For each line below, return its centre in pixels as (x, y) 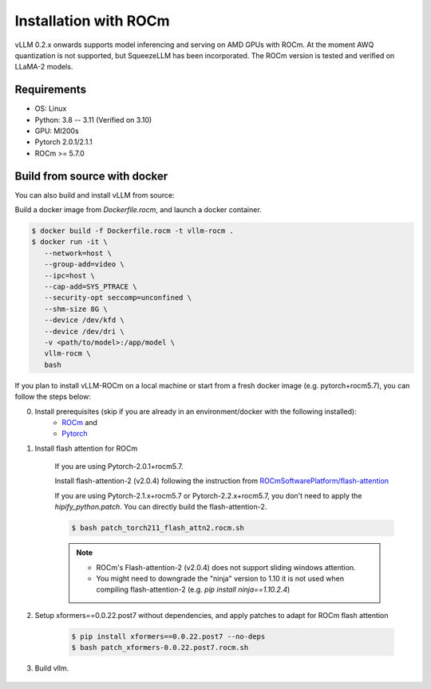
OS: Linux (51, 108)
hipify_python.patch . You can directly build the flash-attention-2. (161, 507)
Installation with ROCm (93, 21)
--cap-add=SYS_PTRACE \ (91, 287)
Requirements (51, 90)
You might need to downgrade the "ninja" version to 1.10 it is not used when (220, 579)
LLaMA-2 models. (44, 67)
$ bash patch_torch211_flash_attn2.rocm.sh (158, 528)
